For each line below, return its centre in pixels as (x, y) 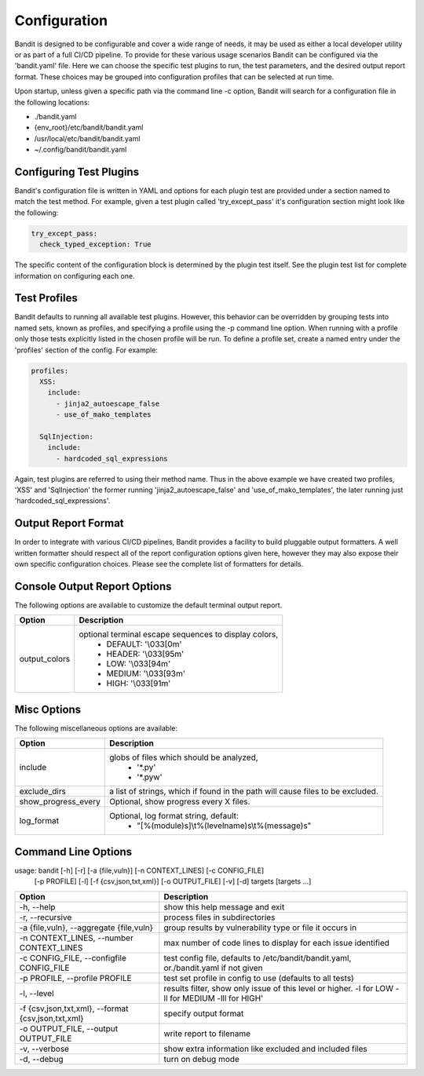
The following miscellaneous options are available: (96, 728)
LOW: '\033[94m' (139, 664)
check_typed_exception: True (96, 244)
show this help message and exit (224, 906)
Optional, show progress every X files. (179, 802)
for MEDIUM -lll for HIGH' (217, 998)
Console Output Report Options (93, 586)
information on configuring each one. (75, 275)
